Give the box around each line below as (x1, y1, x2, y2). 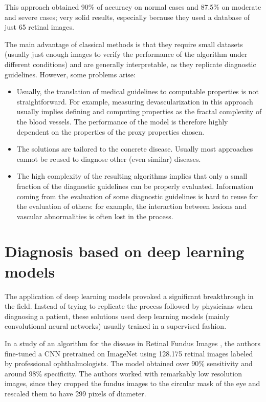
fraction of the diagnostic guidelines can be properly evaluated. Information (16, 180, 254, 191)
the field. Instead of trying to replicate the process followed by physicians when (5, 301, 253, 311)
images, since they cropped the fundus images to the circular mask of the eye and (5, 378, 260, 389)
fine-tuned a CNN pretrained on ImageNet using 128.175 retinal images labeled (5, 348, 253, 358)
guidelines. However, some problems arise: (5, 69, 136, 79)
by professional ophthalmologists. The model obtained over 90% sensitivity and (5, 358, 253, 369)
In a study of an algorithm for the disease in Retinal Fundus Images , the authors (5, 337, 260, 348)
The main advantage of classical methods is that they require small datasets (5, 38, 243, 49)
